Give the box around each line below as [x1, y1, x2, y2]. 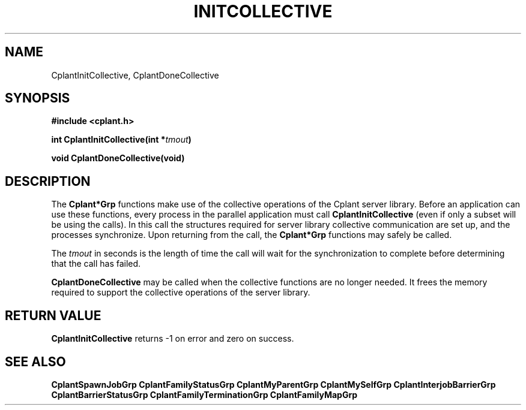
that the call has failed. [51, 258, 141, 269]
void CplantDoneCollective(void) [51, 153, 185, 164]
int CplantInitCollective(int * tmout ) [51, 134, 192, 145]
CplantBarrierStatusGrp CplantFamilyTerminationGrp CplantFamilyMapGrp [51, 389, 358, 400]
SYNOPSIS [5, 91, 70, 106]
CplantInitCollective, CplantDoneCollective [51, 70, 219, 80]
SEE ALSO [5, 354, 66, 369]
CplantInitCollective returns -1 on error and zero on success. [51, 333, 294, 344]
